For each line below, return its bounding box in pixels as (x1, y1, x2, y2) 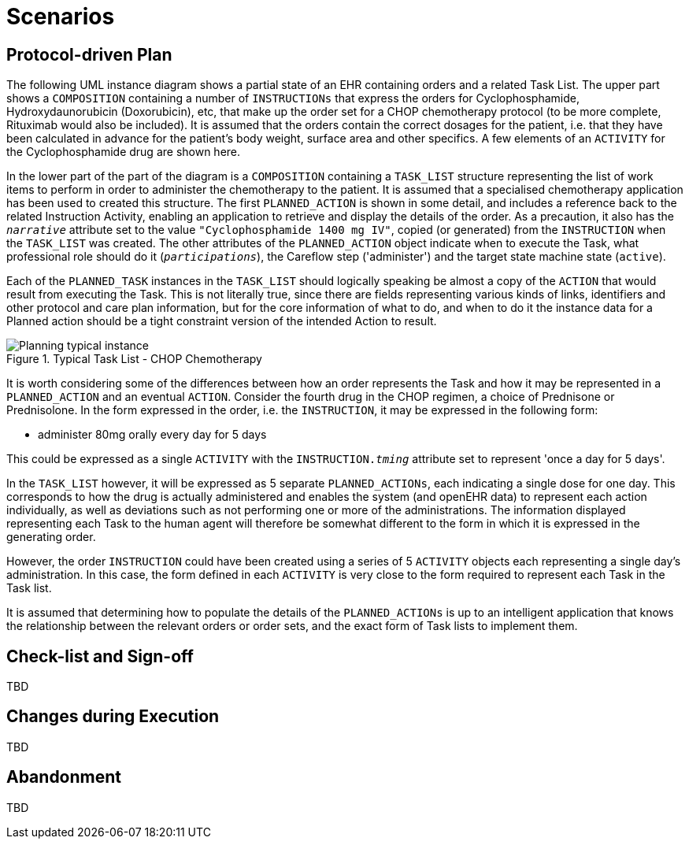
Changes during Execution (6, 706, 220, 727)
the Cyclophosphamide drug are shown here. (6, 145, 241, 159)
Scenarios (6, 3, 115, 30)
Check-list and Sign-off (6, 646, 194, 666)
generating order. (6, 530, 96, 544)
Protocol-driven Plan (6, 44, 172, 65)
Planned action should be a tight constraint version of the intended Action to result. (6, 314, 437, 328)
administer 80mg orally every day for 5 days (38, 428, 267, 442)
